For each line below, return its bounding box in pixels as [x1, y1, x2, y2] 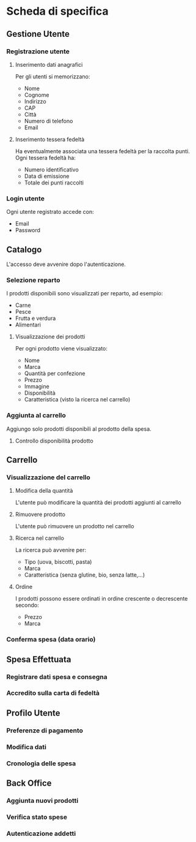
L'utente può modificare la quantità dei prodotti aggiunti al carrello [15, 499, 181, 506]
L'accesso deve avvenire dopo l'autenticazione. [6, 260, 126, 268]
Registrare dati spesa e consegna [6, 672, 108, 681]
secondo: [15, 602, 40, 609]
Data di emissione [24, 172, 70, 180]
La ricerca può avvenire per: [15, 547, 87, 554]
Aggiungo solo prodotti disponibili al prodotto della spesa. [6, 425, 151, 433]
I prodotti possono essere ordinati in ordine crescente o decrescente [15, 595, 188, 602]
